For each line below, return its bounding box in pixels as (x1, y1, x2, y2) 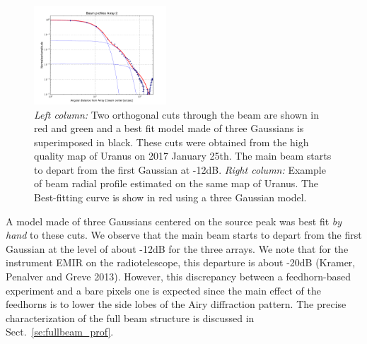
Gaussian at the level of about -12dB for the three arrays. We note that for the (6, 241, 349, 256)
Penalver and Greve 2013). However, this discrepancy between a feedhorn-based (6, 269, 351, 284)
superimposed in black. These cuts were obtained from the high (34, 134, 309, 149)
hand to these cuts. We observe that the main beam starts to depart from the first (6, 227, 362, 242)
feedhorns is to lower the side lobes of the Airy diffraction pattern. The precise (6, 297, 346, 312)
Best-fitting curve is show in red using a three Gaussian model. (34, 190, 307, 205)
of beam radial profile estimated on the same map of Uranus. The (34, 176, 319, 191)
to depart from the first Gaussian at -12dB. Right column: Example (34, 162, 326, 177)
